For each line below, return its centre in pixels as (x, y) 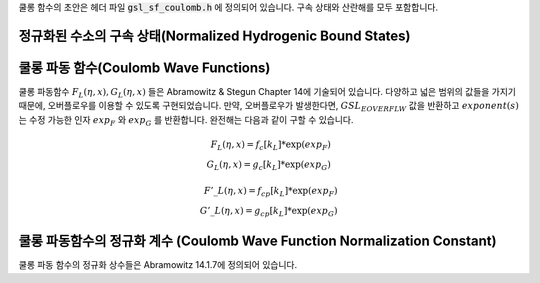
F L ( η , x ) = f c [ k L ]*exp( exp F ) (271, 145)
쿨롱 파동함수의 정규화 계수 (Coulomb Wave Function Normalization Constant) (257, 241)
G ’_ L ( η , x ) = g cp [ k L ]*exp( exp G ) (269, 212)
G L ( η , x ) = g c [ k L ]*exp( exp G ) (269, 165)
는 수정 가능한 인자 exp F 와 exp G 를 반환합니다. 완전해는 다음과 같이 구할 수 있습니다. (186, 120)
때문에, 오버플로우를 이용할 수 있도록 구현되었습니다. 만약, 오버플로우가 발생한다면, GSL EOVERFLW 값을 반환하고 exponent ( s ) (269, 107)
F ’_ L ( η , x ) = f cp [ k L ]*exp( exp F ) (270, 192)
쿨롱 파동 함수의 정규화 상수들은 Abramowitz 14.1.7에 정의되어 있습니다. (158, 265)
